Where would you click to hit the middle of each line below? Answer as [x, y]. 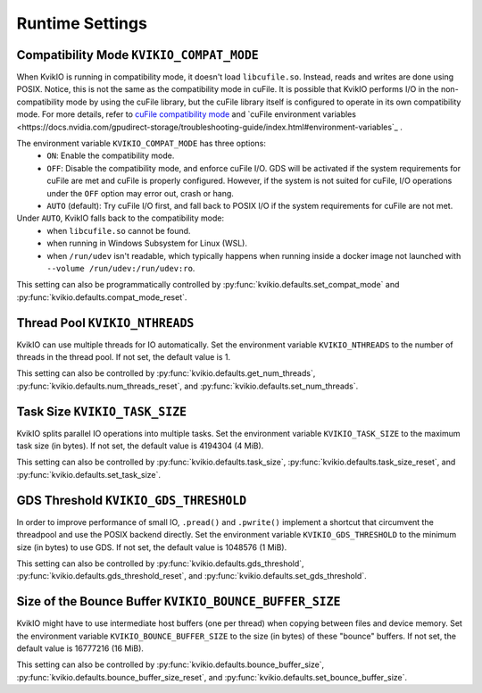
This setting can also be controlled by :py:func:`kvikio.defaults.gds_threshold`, [160, 564]
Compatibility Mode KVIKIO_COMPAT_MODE [137, 55]
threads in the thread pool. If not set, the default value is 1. [124, 357]
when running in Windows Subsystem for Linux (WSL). [147, 243]
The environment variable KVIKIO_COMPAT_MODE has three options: [141, 144]
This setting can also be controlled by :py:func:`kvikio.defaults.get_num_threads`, [166, 373]
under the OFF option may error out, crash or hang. [140, 193]
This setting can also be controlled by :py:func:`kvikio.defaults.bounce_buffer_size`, [170, 664]
